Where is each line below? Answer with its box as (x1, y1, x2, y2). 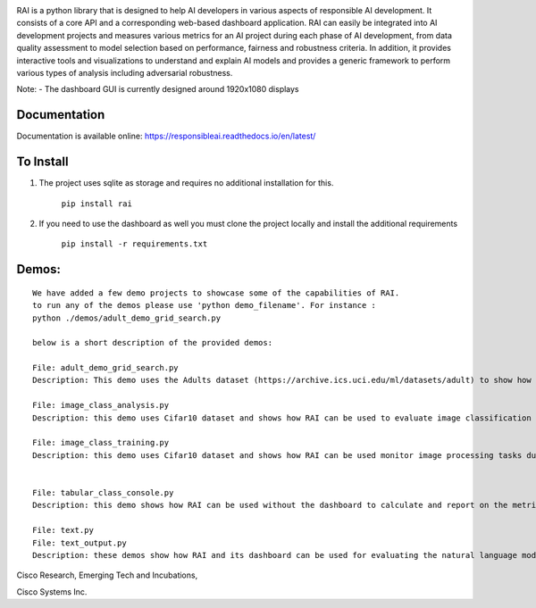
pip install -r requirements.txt (61, 239, 208, 249)
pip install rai (61, 198, 133, 209)
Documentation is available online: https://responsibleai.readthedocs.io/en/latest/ (16, 130, 316, 142)
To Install (16, 154, 69, 170)
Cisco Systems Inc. (16, 586, 88, 597)
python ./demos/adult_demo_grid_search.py (32, 312, 222, 323)
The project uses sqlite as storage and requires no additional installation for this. (38, 178, 334, 188)
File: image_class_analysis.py (32, 400, 170, 411)
